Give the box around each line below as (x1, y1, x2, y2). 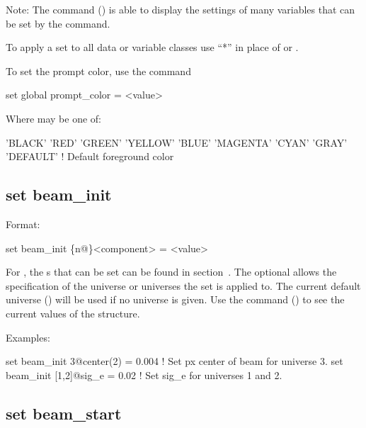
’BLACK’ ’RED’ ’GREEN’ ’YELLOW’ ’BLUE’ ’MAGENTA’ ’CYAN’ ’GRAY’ (6, 135, 348, 150)
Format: (6, 216, 40, 231)
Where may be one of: (6, 111, 101, 125)
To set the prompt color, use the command (6, 63, 191, 78)
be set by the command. (6, 16, 110, 30)
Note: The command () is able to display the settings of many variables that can (6, 2, 355, 16)
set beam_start (6, 402, 122, 424)
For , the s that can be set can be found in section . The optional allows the (6, 264, 337, 279)
